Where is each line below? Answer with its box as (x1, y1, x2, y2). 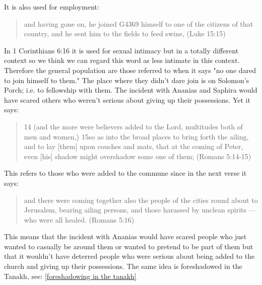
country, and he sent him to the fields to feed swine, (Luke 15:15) (24, 28, 226, 39)
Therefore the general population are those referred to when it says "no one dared (4, 64, 256, 75)
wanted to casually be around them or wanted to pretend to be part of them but (4, 241, 253, 251)
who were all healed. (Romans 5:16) (24, 214, 135, 225)
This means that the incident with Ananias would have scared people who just (4, 231, 247, 242)
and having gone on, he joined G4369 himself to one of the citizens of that (24, 18, 253, 29)
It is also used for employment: (4, 2, 99, 12)
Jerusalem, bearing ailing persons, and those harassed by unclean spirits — (24, 204, 256, 215)
